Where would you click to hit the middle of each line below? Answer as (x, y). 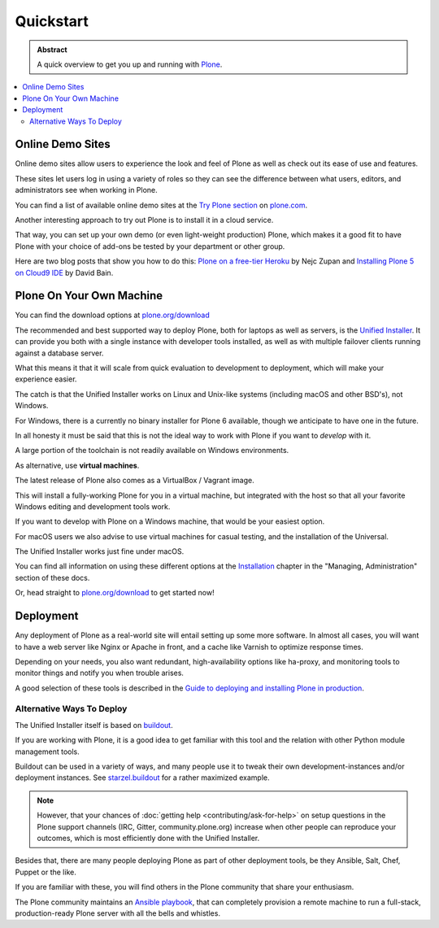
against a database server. (59, 353)
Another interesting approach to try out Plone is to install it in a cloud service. (144, 220)
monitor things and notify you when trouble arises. (100, 673)
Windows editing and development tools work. (93, 506)
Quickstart (52, 21)
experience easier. (46, 379)
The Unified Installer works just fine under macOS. (100, 551)
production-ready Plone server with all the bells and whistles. (118, 913)
